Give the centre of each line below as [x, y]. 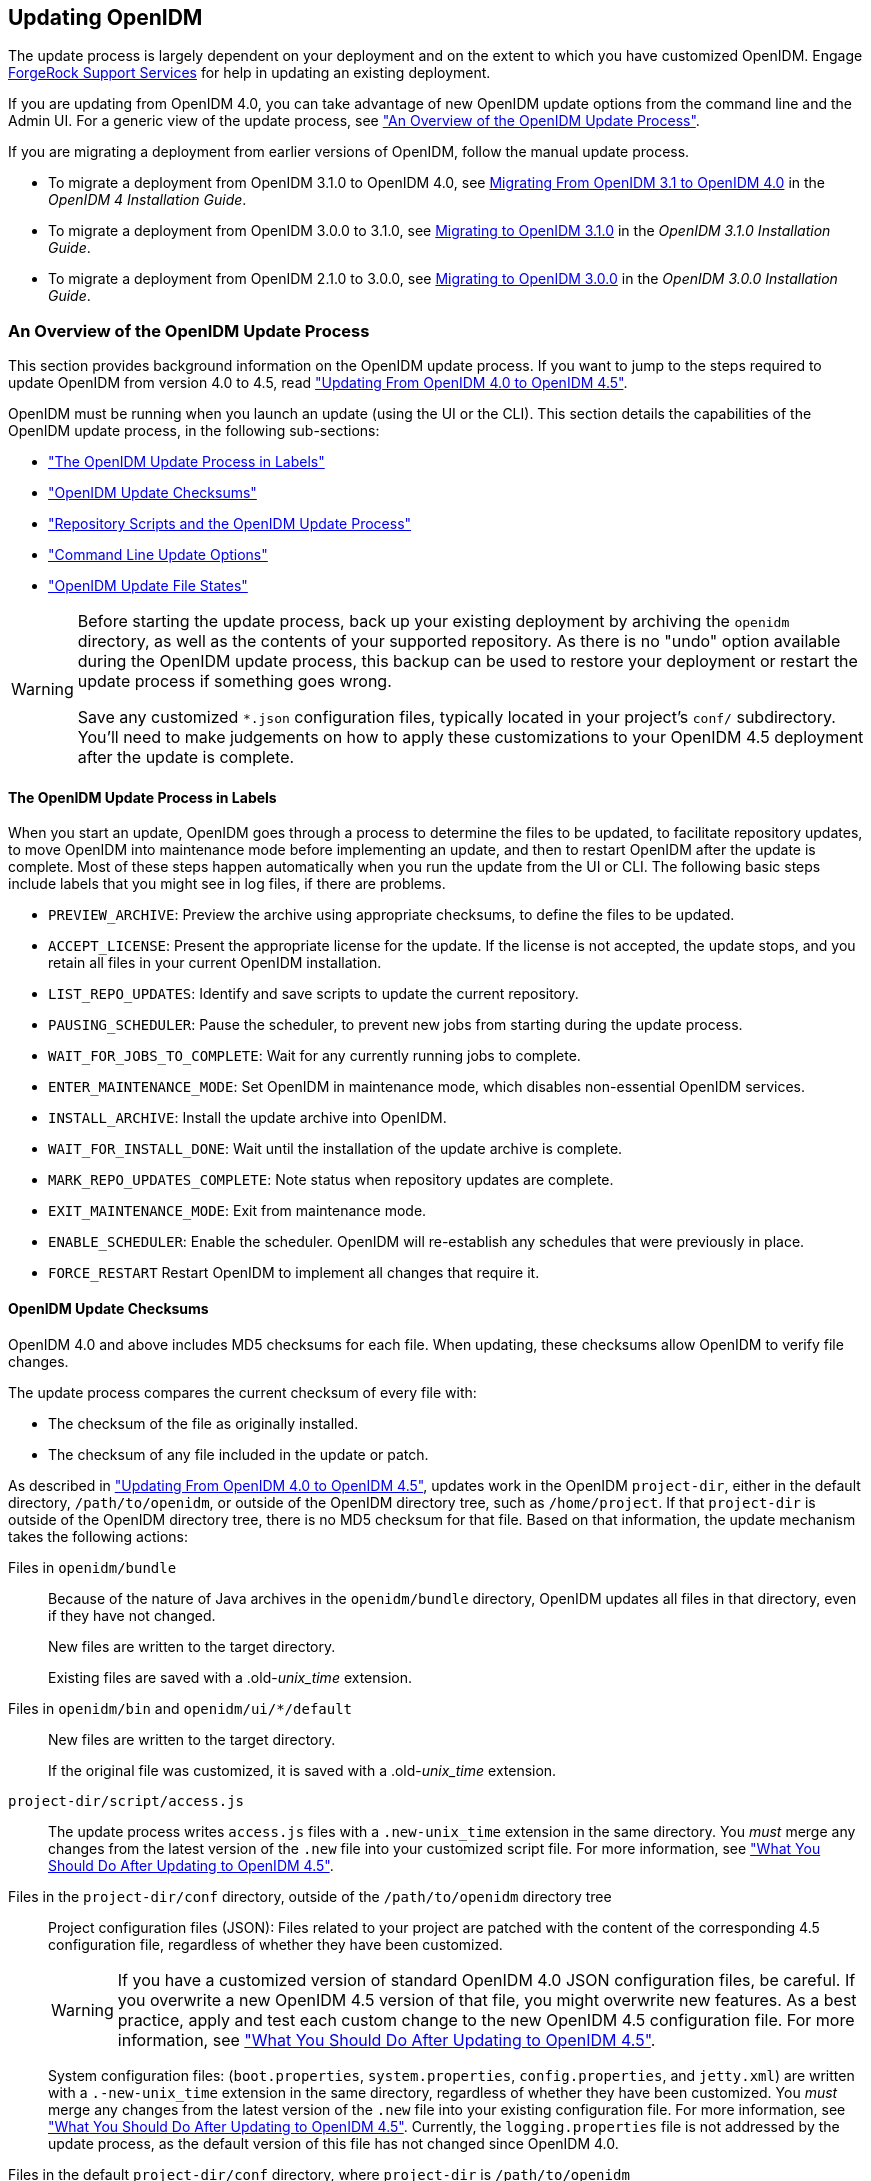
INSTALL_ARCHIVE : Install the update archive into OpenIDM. [247, 1118]
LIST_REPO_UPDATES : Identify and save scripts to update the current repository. [313, 994]
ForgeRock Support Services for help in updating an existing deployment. [249, 73]
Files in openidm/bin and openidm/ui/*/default [180, 1708]
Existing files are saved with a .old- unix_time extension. [230, 1677]
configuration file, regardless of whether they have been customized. [275, 1944]
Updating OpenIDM [105, 17]
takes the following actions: [98, 1536]
